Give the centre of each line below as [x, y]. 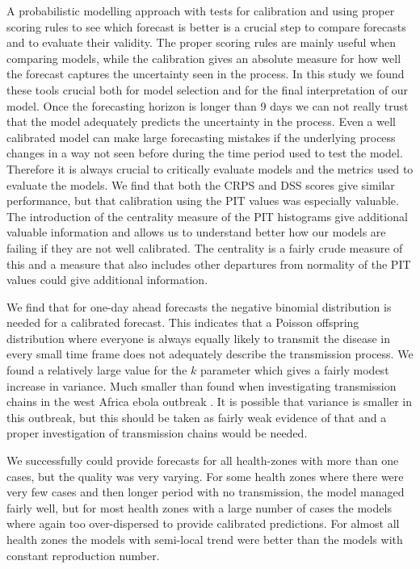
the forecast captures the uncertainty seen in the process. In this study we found [206, 74]
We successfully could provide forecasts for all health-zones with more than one [203, 460]
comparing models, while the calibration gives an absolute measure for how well [204, 58]
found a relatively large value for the [97, 370]
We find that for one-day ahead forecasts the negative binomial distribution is [199, 306]
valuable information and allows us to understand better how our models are [196, 232]
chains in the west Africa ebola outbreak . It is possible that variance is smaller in [209, 402]
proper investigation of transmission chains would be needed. [157, 433]
